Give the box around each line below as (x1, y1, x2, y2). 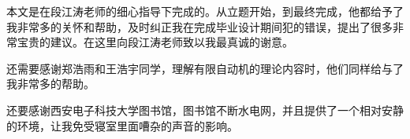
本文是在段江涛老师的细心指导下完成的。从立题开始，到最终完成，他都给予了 (6, 3, 404, 19)
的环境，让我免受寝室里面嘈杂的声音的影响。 (6, 117, 238, 134)
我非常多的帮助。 (6, 75, 95, 92)
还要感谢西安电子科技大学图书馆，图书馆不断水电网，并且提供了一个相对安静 (6, 101, 404, 118)
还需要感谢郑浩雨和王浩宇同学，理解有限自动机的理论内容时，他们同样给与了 (6, 60, 404, 76)
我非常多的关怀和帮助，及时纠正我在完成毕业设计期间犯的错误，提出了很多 (6, 18, 393, 35)
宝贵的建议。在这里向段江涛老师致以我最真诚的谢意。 (17, 34, 293, 50)
